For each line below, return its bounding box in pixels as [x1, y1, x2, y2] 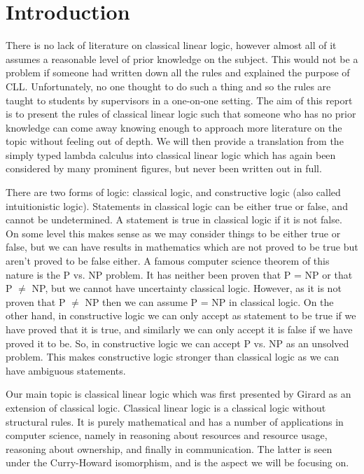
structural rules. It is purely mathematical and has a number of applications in [6, 414, 344, 428]
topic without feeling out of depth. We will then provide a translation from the [6, 134, 344, 148]
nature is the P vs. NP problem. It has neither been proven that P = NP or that [6, 267, 353, 281]
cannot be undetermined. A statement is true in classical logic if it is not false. [6, 212, 342, 227]
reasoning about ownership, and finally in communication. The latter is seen [6, 441, 332, 456]
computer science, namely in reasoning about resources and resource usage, [6, 428, 328, 442]
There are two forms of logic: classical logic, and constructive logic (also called [6, 185, 341, 200]
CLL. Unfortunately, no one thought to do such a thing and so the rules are [6, 78, 331, 93]
